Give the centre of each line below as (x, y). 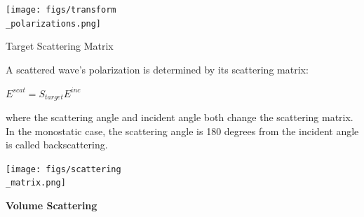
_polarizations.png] (54, 23)
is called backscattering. (57, 145)
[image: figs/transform (61, 10)
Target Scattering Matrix (60, 46)
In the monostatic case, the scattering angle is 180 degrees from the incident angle (182, 131)
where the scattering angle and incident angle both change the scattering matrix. (180, 117)
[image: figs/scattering (63, 169)
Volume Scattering (52, 205)
